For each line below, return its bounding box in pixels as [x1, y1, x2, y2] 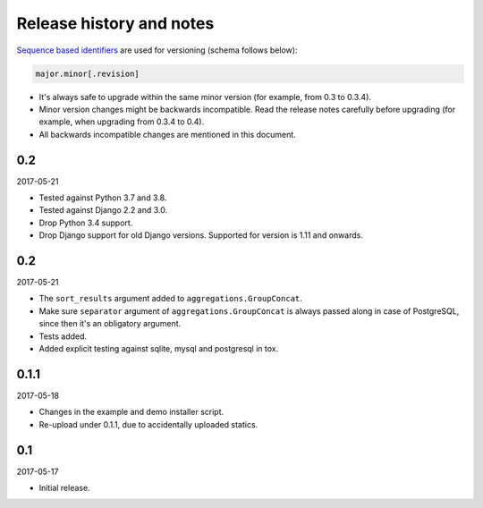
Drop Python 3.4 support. [38, 217, 133, 228]
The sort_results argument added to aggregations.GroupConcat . [38, 293, 303, 304]
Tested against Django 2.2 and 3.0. [38, 205, 168, 216]
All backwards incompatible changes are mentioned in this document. [38, 129, 297, 140]
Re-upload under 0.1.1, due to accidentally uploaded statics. [38, 419, 258, 429]
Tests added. [38, 331, 88, 342]
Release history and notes [16, 13, 215, 33]
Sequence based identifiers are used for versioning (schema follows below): [16, 45, 298, 55]
